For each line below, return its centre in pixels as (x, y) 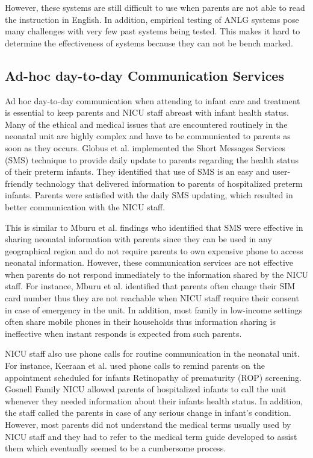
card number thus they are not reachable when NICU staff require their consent (152, 298)
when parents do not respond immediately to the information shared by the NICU (157, 274)
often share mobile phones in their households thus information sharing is (140, 322)
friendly (19, 183)
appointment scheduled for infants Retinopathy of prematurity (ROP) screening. (153, 377)
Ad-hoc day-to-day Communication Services (144, 75)
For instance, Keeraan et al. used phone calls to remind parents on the (135, 365)
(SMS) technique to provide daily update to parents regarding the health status (152, 159)
